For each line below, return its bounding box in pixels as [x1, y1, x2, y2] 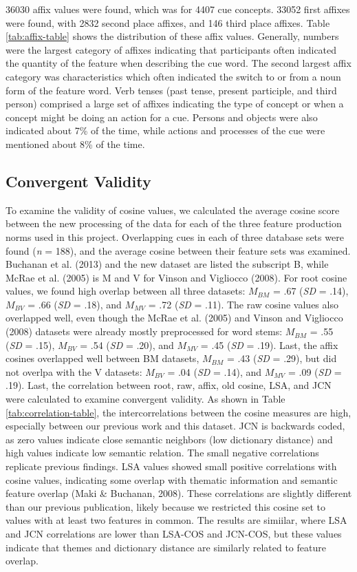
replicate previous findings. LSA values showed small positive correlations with [6, 459, 337, 474]
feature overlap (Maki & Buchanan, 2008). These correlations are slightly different [6, 486, 352, 500]
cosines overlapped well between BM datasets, [6, 351, 199, 366]
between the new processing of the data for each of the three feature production [6, 216, 342, 231]
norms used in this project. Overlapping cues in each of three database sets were [6, 229, 344, 244]
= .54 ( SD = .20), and [80, 337, 174, 352]
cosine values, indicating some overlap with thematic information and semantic [6, 472, 338, 487]
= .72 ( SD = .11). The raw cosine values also [148, 297, 338, 311]
